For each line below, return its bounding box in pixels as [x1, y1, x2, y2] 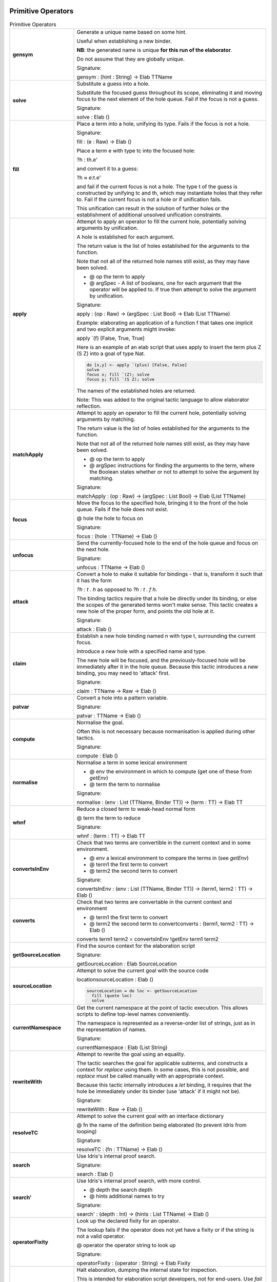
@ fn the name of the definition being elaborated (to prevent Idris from [76, 1121, 247, 1129]
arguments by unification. [76, 224, 138, 231]
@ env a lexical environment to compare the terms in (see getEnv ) [89, 854, 249, 862]
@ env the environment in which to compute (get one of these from [89, 768, 252, 775]
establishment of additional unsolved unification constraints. [76, 211, 223, 218]
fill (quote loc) [91, 993, 132, 998]
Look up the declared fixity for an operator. [76, 1217, 181, 1225]
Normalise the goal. [76, 718, 124, 726]
